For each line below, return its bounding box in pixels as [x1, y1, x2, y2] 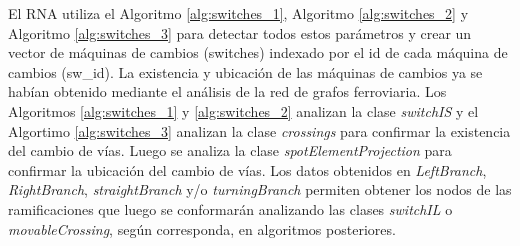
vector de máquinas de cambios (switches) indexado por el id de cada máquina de [8, 42, 508, 63]
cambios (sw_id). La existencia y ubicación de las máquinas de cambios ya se [8, 61, 483, 82]
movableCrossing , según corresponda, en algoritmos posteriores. [8, 218, 396, 239]
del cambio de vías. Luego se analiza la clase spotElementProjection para [8, 140, 452, 161]
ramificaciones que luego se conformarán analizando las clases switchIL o [8, 198, 453, 219]
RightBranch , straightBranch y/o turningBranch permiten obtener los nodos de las [8, 179, 512, 200]
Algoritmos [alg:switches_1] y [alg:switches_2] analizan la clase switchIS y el [8, 100, 479, 121]
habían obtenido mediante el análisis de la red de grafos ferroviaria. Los [8, 81, 447, 102]
